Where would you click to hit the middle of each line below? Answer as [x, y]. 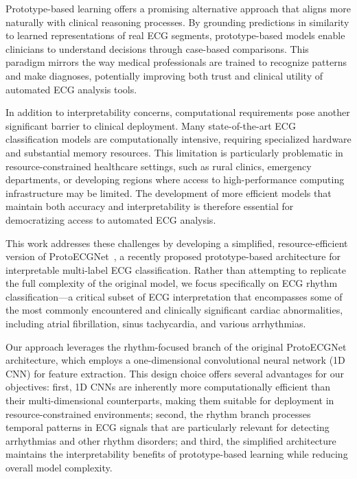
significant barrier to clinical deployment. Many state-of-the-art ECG [151, 125]
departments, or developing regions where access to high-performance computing [175, 179]
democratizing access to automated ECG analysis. [111, 219]
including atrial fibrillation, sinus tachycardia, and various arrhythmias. [156, 324]
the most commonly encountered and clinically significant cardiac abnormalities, [174, 310]
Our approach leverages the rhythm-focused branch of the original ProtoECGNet [176, 346]
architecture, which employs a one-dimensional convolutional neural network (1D [175, 360]
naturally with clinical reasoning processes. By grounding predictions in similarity [177, 22]
